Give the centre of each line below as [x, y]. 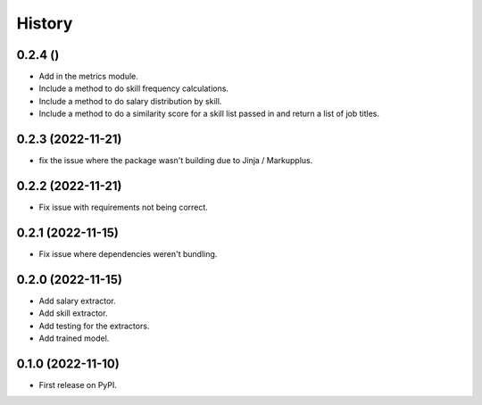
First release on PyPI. [78, 384]
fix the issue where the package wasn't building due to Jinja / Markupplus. [176, 161]
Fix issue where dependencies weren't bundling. [128, 253]
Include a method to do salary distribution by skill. [130, 101]
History [45, 23]
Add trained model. [74, 338]
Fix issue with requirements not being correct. [124, 207]
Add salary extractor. [77, 301]
